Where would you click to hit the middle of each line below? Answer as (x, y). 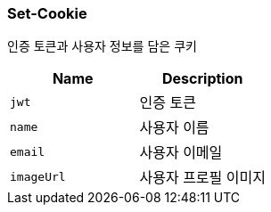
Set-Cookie (47, 13)
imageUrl (38, 176)
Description (203, 79)
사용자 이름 (174, 128)
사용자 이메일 (181, 153)
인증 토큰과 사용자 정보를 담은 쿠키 (102, 46)
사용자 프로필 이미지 (202, 178)
